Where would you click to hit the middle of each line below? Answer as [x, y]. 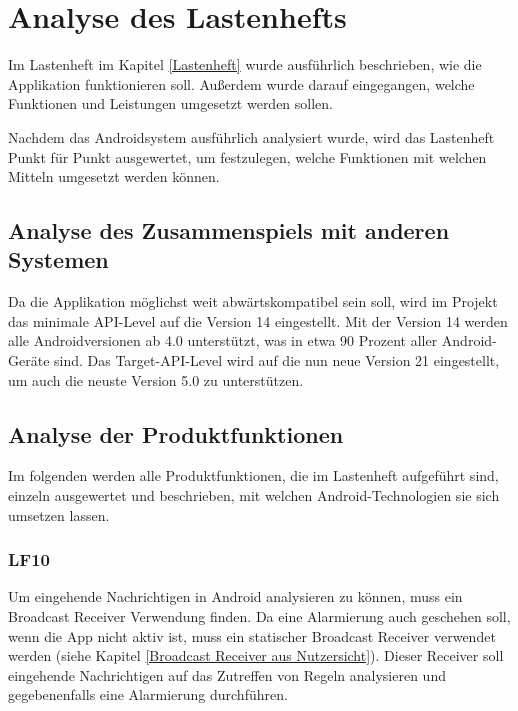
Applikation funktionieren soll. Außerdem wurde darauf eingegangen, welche [241, 83]
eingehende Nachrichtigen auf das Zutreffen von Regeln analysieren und [227, 674]
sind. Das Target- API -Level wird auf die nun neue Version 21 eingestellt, [277, 360]
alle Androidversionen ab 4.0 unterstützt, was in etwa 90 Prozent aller [223, 340]
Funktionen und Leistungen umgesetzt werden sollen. [171, 103]
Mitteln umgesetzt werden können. [114, 176]
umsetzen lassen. [59, 514]
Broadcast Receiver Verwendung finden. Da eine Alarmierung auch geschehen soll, [259, 616]
